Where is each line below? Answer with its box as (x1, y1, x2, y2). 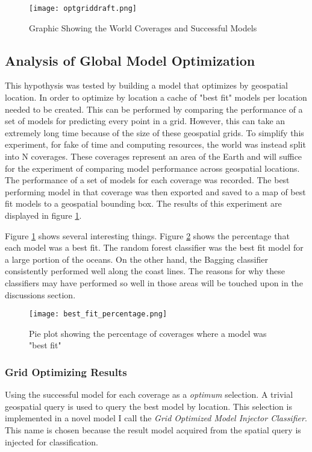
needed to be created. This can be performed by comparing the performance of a (5, 102, 303, 115)
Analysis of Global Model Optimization (5, 51, 255, 69)
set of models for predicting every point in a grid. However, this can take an (5, 115, 285, 127)
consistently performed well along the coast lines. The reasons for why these (5, 265, 285, 277)
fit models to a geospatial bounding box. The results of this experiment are (5, 197, 282, 210)
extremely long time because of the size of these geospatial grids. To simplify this (5, 126, 304, 139)
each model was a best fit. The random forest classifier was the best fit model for (5, 241, 304, 254)
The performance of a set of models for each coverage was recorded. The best (5, 174, 290, 186)
